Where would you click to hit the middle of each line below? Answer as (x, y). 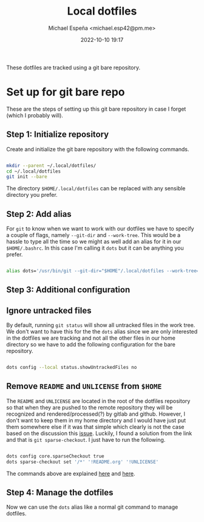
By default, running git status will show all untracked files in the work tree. (101, 325)
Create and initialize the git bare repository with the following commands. (98, 149)
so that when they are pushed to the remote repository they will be (90, 407)
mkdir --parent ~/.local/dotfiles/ (51, 165)
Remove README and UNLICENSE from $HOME (84, 386)
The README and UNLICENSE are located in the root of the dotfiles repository (98, 401)
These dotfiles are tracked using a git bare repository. (73, 67)
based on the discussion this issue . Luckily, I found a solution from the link (99, 433)
